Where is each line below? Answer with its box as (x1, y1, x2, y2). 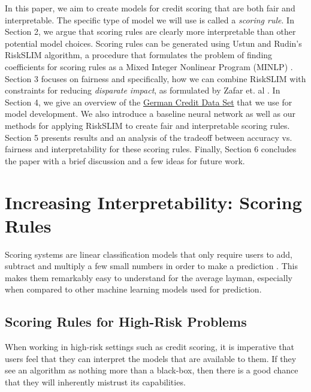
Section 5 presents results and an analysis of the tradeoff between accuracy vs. (5, 131, 292, 143)
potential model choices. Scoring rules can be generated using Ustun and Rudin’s (5, 37, 302, 49)
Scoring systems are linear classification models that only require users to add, (5, 248, 292, 260)
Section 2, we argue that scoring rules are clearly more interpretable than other (5, 25, 296, 38)
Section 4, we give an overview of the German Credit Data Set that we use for (5, 95, 292, 108)
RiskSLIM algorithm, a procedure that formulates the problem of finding (5, 49, 273, 61)
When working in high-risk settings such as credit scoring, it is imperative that (5, 340, 294, 353)
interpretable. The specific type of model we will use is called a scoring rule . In (5, 13, 294, 26)
